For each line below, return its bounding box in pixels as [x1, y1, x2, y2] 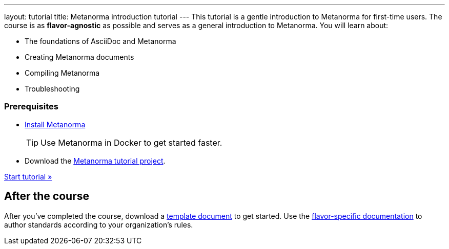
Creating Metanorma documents [25, 53, 134, 61]
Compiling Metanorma [25, 69, 100, 77]
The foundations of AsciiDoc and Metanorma [25, 37, 176, 46]
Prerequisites [4, 101, 58, 112]
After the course [4, 190, 89, 203]
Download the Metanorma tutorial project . [25, 156, 166, 165]
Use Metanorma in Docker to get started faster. [40, 137, 222, 148]
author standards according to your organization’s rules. [4, 220, 193, 229]
